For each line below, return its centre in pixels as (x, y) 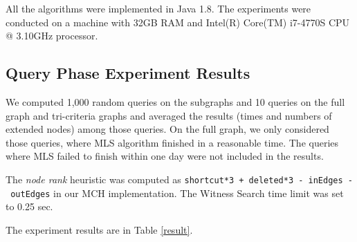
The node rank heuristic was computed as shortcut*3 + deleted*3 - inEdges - (179, 179)
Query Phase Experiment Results (128, 73)
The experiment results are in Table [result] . (99, 229)
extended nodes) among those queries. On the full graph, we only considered (167, 129)
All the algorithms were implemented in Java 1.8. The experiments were (158, 8)
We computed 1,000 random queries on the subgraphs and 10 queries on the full (175, 101)
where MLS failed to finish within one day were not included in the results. (165, 156)
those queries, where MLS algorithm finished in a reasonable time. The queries (172, 142)
